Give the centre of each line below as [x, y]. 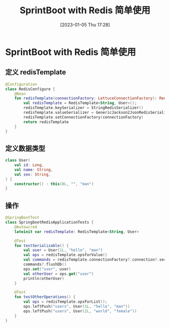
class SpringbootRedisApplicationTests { [50, 222]
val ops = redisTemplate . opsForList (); [66, 302]
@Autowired [26, 227]
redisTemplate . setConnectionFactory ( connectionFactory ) [83, 117]
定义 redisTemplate [36, 72]
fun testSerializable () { [42, 245]
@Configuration [21, 84]
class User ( [18, 160]
